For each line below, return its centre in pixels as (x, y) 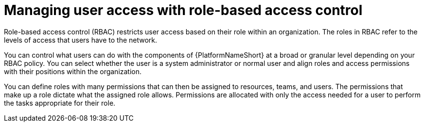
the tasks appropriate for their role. (60, 103)
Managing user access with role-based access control (183, 10)
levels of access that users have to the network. (81, 40)
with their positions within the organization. (73, 71)
